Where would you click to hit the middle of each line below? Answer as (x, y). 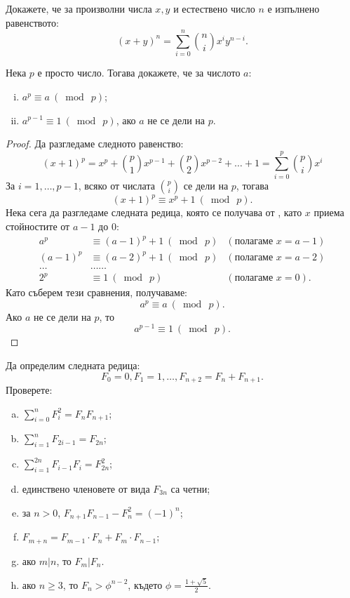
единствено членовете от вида (86, 489)
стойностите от (38, 226)
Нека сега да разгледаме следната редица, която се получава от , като (154, 212)
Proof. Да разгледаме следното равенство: (95, 144)
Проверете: (29, 390)
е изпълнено (294, 8)
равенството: (32, 22)
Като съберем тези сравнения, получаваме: (97, 292)
